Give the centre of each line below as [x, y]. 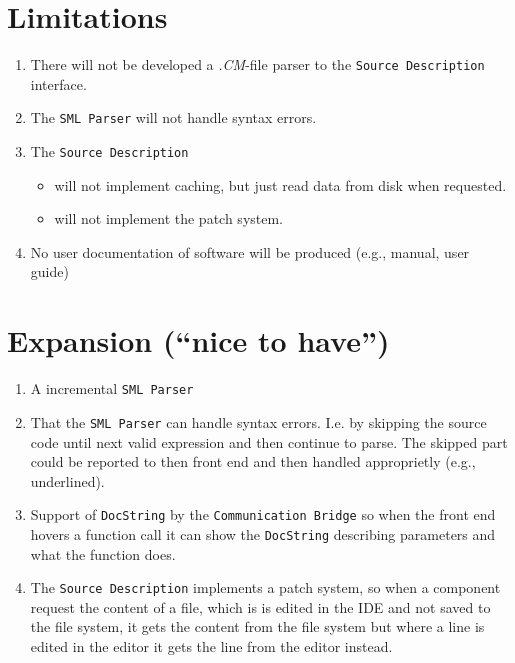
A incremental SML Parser [112, 388]
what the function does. [103, 553]
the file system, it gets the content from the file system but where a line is [257, 626]
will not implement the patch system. [169, 218]
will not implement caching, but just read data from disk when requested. [280, 184]
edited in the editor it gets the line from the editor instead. [211, 646]
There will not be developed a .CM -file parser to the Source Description [257, 64]
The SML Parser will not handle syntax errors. [173, 117]
